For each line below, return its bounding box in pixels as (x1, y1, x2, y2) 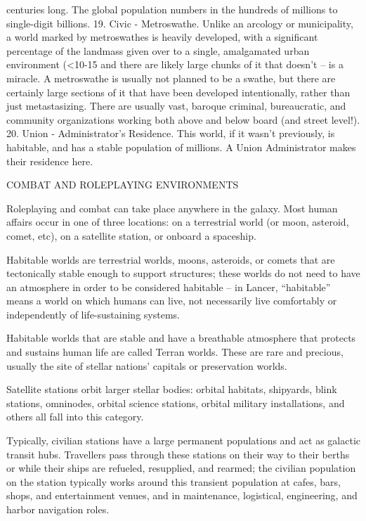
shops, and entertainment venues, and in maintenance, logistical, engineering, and (6, 488, 358, 503)
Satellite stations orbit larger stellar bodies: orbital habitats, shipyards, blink (6, 382, 337, 397)
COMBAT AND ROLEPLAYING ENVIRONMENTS (6, 177, 239, 192)
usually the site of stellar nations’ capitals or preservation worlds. (6, 358, 287, 373)
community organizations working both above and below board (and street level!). (6, 112, 360, 127)
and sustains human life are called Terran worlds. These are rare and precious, (6, 345, 344, 359)
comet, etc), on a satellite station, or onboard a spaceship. (6, 228, 256, 243)
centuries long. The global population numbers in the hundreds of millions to (6, 2, 338, 16)
